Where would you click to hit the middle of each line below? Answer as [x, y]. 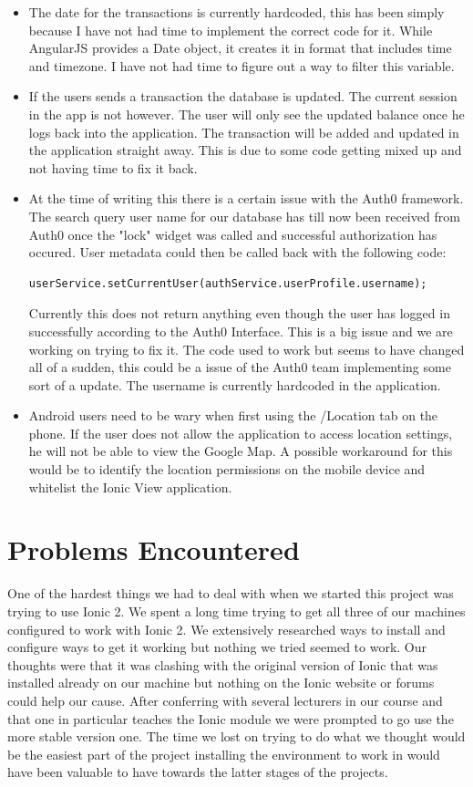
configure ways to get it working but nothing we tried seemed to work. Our [217, 647]
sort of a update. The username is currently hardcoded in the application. [235, 384]
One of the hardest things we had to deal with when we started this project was [231, 593]
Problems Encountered [154, 549]
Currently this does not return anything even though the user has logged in [239, 313]
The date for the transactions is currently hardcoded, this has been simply [236, 12]
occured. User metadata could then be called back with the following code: [237, 252]
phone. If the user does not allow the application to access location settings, [241, 433]
